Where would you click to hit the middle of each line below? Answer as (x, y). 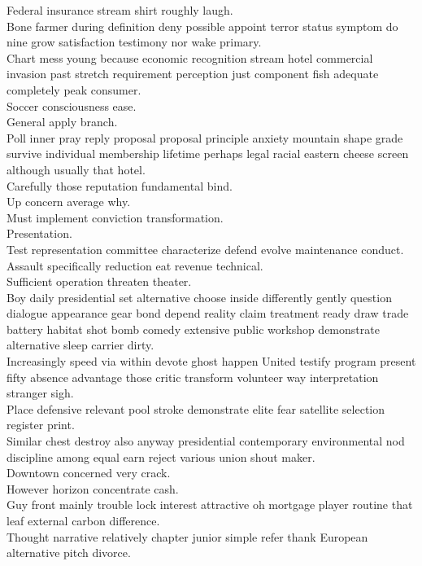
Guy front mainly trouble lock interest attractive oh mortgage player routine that (210, 505)
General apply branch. (62, 122)
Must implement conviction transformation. (115, 217)
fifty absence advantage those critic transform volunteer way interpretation (193, 377)
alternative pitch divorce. (69, 553)
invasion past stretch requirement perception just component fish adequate (193, 74)
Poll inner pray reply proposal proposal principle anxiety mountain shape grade (205, 137)
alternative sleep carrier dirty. (80, 345)
